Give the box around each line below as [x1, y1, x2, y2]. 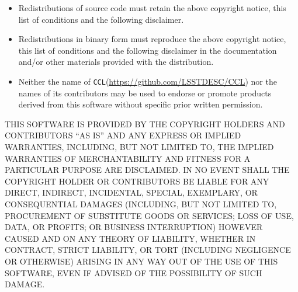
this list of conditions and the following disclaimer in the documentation [18, 44, 277, 56]
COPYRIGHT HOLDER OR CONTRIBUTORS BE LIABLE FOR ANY [5, 175, 269, 187]
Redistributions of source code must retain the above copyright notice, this [18, 2, 286, 13]
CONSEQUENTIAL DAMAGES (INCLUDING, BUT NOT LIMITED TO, [5, 197, 277, 210]
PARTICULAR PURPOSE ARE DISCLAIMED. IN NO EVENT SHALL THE [5, 164, 290, 176]
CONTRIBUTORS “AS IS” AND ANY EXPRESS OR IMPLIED [5, 129, 241, 141]
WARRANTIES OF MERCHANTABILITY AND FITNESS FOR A [5, 152, 251, 164]
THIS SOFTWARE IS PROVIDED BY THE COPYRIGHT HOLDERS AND [5, 117, 285, 130]
